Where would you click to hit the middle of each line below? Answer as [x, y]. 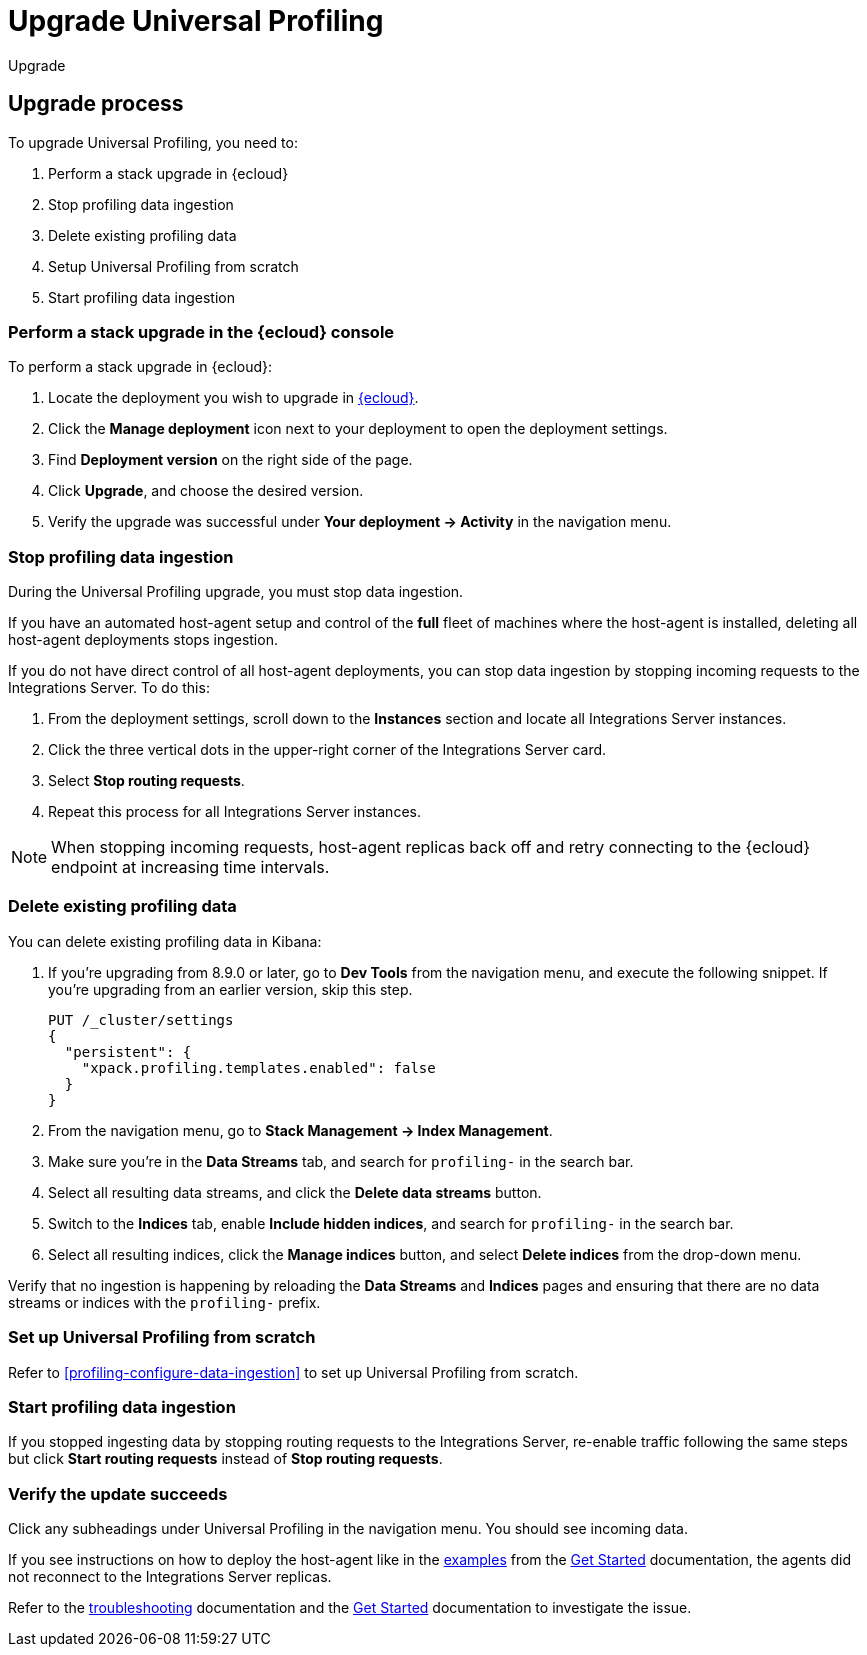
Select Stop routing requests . [146, 781]
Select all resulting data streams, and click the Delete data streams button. [295, 1192]
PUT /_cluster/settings [141, 1019]
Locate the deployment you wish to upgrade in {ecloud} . [233, 398]
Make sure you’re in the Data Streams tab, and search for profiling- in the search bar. [341, 1161]
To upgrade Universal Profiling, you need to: [153, 142]
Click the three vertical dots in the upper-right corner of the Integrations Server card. [327, 750]
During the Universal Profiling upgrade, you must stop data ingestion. [236, 592]
